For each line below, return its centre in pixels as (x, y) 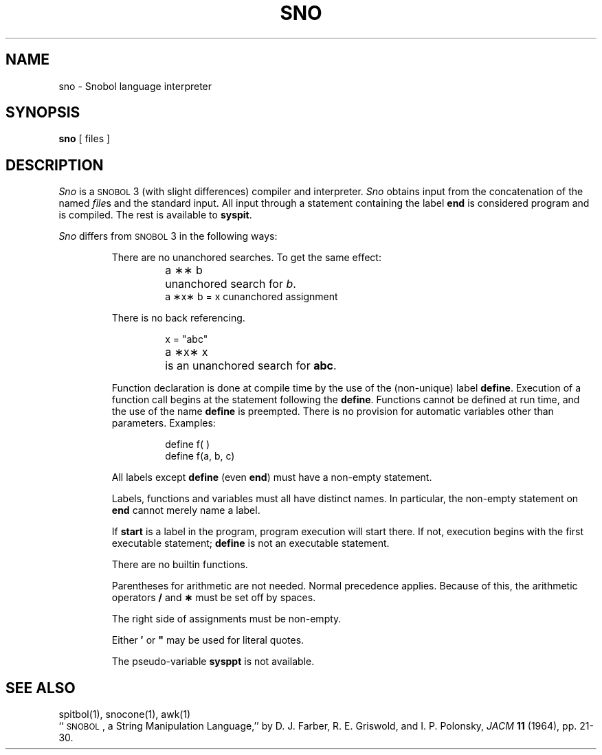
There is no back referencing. (178, 318)
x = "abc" (187, 339)
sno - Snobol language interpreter (135, 86)
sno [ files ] (85, 139)
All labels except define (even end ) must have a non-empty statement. (272, 477)
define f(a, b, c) (200, 456)
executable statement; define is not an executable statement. (250, 543)
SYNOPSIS (43, 113)
